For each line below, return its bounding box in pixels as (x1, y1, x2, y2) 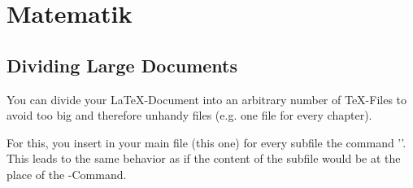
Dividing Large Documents (7, 52, 238, 77)
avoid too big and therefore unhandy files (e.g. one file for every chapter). (7, 107, 372, 124)
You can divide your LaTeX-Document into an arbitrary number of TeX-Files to (7, 90, 407, 107)
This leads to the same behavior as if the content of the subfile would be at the (7, 150, 401, 167)
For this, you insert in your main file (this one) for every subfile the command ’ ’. (7, 133, 406, 151)
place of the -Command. (7, 165, 127, 182)
